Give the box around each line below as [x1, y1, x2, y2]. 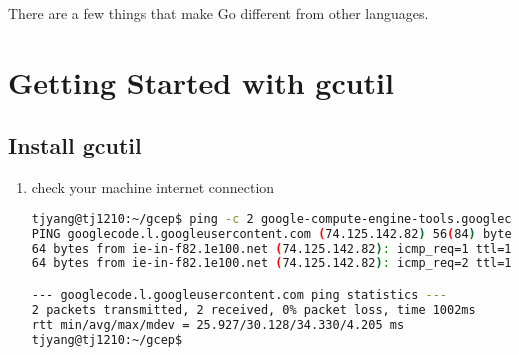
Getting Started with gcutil [8, 61, 394, 102]
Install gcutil [8, 130, 142, 161]
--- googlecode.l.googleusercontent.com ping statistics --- [31, 287, 448, 302]
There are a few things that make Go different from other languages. [8, 3, 429, 23]
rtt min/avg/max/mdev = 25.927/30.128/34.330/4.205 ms [31, 317, 405, 332]
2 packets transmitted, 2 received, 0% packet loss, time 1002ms [31, 302, 476, 317]
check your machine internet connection [31, 177, 275, 198]
